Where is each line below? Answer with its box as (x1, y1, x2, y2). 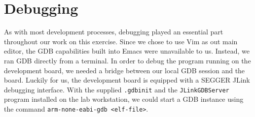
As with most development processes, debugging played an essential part (4, 27, 223, 37)
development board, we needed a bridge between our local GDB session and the (4, 65, 245, 75)
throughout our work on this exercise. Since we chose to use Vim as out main (4, 36, 238, 46)
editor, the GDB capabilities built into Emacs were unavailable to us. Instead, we (4, 46, 250, 56)
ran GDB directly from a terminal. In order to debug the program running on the (4, 55, 251, 65)
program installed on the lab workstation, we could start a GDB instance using (4, 94, 244, 104)
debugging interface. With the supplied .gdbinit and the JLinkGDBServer (4, 84, 229, 94)
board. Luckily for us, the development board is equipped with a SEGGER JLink (4, 75, 250, 85)
